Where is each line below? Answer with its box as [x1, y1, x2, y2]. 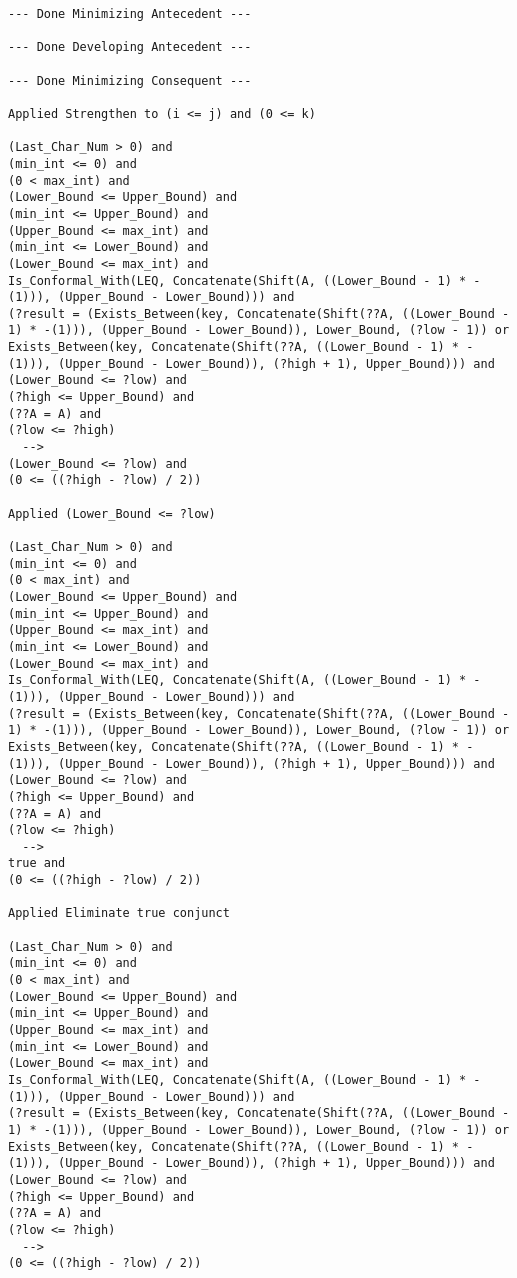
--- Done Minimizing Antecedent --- [8, 7, 252, 21]
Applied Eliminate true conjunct [8, 906, 230, 921]
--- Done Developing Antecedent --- [8, 40, 252, 55]
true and [8, 856, 66, 871]
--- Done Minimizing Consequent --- [8, 73, 252, 88]
